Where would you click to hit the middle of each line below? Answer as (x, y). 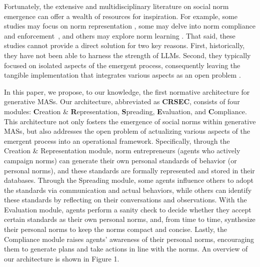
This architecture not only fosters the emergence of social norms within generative (130, 121)
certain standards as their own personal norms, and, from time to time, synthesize (130, 219)
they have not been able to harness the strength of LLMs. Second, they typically (127, 55)
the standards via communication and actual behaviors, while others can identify (128, 190)
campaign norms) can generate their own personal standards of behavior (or (120, 160)
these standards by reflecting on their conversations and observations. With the (125, 200)
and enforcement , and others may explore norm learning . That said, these (120, 35)
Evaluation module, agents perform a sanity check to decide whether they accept (128, 209)
